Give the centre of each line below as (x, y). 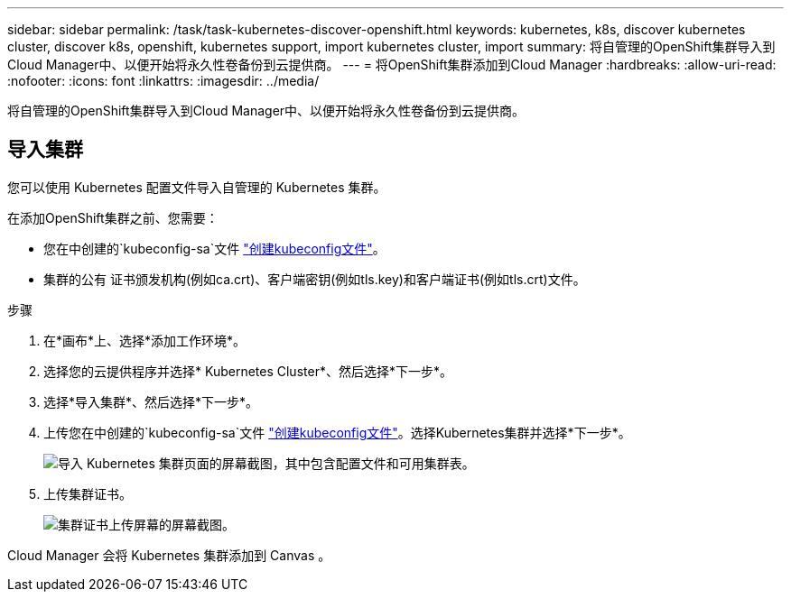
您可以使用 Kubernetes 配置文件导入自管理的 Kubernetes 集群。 (197, 187)
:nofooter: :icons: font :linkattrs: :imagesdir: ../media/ (163, 81)
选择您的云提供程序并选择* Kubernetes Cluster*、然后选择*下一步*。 (248, 371)
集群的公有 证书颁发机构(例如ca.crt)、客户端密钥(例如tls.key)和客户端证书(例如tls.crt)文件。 (315, 279)
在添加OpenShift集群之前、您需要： (113, 217)
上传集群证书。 (88, 493)
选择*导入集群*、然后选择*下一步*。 (151, 401)
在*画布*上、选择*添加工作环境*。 (145, 340)
